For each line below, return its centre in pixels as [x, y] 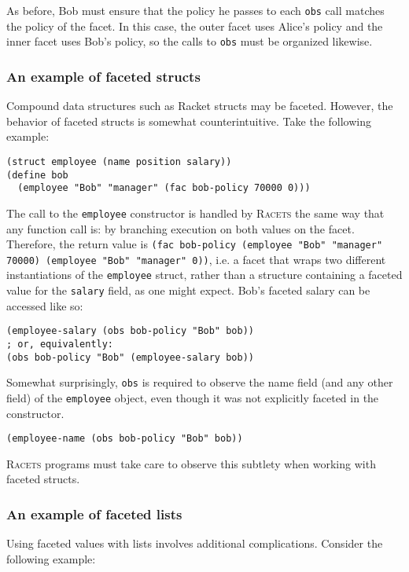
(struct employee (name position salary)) [119, 161]
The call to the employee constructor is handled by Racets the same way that [195, 213]
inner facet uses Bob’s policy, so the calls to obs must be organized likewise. [190, 41]
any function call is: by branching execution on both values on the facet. [181, 228]
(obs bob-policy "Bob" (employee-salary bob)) [130, 357]
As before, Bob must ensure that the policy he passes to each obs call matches [195, 10]
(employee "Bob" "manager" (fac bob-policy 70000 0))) [164, 188]
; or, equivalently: [60, 344]
